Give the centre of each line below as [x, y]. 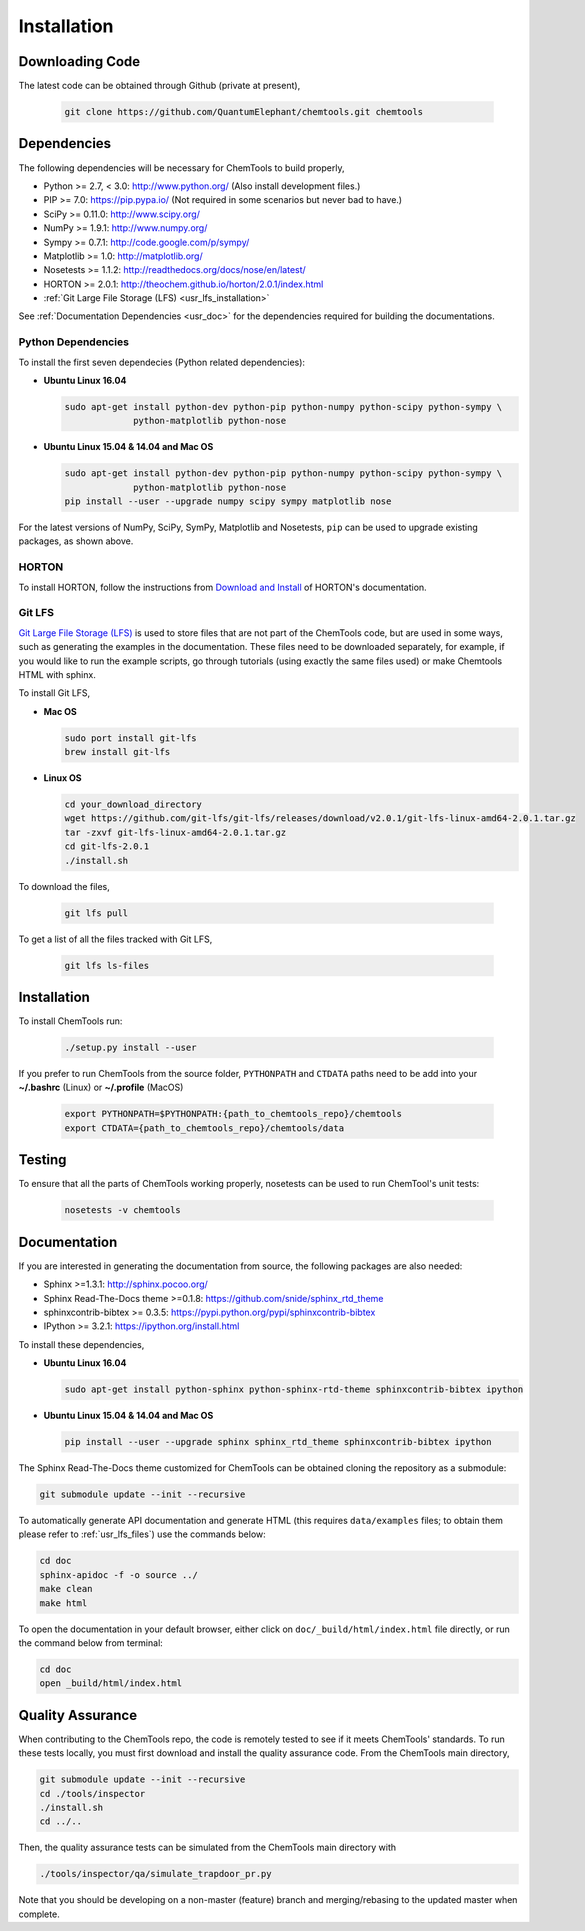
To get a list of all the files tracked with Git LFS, [115, 939]
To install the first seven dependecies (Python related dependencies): [161, 362]
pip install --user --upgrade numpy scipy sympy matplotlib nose [228, 501]
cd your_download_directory [133, 804]
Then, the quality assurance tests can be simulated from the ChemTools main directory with [207, 1847]
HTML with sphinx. [57, 674]
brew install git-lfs [117, 752]
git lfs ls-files [107, 965]
